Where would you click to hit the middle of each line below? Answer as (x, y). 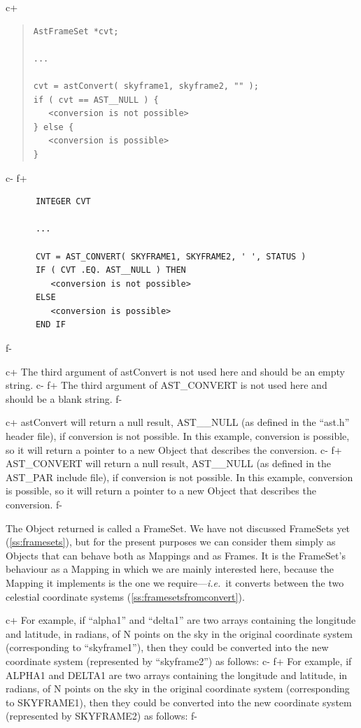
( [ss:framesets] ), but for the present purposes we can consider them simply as (171, 542)
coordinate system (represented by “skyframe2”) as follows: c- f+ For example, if (179, 661)
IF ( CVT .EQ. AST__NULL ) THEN (111, 270)
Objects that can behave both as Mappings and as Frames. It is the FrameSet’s (176, 555)
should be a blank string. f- (64, 398)
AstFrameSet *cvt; (76, 31)
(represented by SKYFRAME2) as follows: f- (101, 716)
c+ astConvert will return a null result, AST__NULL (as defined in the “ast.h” (178, 422)
